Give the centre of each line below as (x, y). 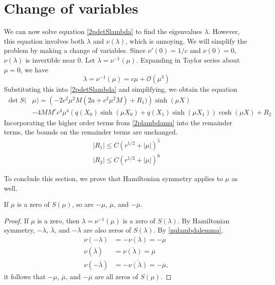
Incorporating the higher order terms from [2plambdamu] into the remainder (118, 122)
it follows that (25, 276)
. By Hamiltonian (203, 220)
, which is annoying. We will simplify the (186, 41)
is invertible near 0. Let (60, 59)
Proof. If (16, 220)
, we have (34, 69)
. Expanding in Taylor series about (188, 59)
